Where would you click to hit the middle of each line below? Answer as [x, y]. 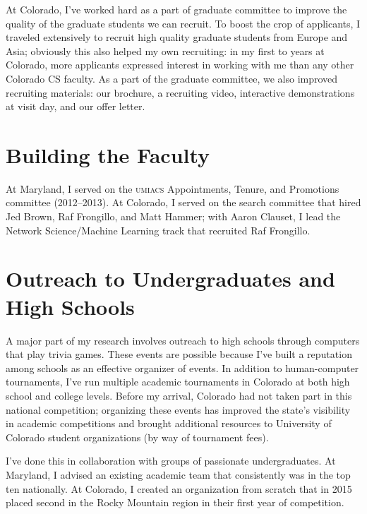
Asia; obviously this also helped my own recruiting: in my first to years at [165, 50]
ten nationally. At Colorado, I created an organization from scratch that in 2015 [179, 488]
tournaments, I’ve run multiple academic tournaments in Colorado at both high [178, 382]
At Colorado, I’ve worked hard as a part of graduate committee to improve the [176, 9]
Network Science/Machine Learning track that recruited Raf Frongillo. [158, 230]
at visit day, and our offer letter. [76, 106]
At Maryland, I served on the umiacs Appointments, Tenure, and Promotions [173, 188]
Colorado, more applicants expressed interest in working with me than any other [180, 65]
